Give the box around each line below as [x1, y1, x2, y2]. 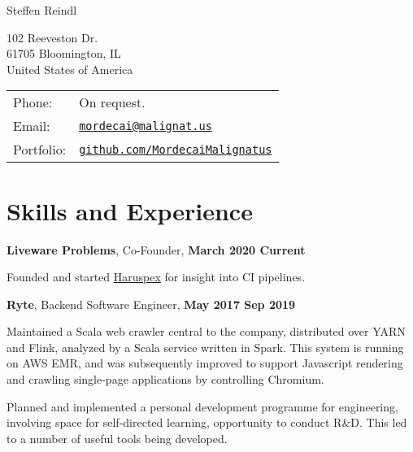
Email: [13, 116, 50, 136]
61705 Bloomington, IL [7, 45, 121, 62]
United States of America [7, 60, 133, 77]
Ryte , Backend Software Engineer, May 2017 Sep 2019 [7, 295, 296, 312]
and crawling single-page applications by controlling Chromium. [7, 371, 324, 388]
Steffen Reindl [7, 2, 77, 18]
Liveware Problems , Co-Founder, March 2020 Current [7, 241, 306, 258]
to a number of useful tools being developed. [7, 429, 228, 446]
